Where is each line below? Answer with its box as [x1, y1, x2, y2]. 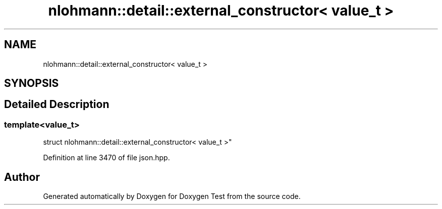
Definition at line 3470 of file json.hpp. [43, 153, 170, 162]
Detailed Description [4, 98, 109, 111]
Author [4, 170, 40, 183]
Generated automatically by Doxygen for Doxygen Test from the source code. [43, 192, 301, 201]
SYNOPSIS [4, 77, 59, 90]
